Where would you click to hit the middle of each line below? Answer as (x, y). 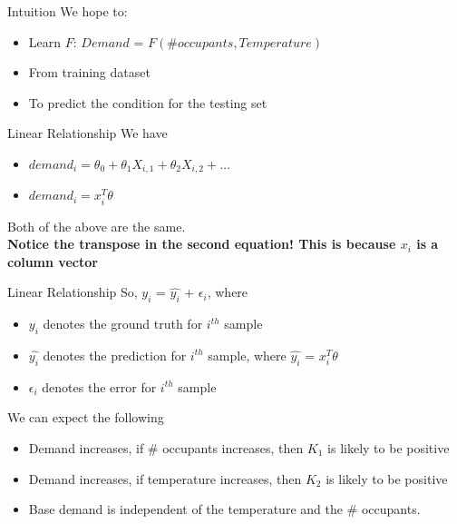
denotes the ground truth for (123, 324)
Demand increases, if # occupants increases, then (166, 447)
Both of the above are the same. (97, 226)
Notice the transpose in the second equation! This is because (202, 244)
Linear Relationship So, (73, 292)
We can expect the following (86, 417)
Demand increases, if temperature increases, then (165, 478)
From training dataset (89, 72)
